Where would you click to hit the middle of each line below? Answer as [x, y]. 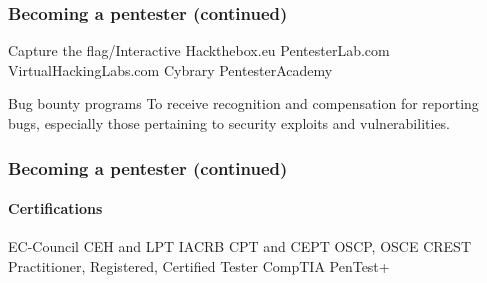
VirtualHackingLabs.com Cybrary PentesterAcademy [170, 69]
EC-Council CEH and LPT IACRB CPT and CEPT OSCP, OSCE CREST [239, 246]
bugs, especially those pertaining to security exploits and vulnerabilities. [229, 123]
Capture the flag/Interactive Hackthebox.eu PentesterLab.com [199, 50]
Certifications [55, 208]
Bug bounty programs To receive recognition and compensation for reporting [243, 103]
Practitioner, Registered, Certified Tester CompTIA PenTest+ [199, 265]
